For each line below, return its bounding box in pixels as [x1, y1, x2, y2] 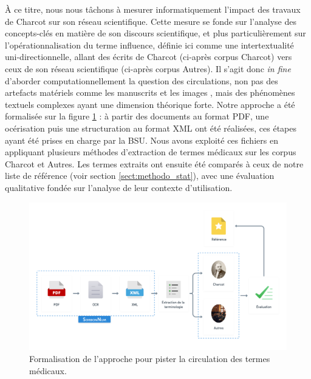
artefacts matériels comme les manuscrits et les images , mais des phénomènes [5, 86, 295, 99]
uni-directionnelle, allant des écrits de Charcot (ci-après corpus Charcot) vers [5, 50, 292, 63]
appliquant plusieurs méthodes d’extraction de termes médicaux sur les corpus [5, 146, 296, 158]
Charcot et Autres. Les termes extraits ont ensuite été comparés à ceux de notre [5, 157, 304, 170]
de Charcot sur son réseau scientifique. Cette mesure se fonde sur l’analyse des [5, 15, 296, 27]
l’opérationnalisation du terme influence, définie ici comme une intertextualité [5, 38, 294, 51]
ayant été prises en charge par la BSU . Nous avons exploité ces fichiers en [5, 133, 278, 146]
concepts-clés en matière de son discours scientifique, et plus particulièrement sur [5, 27, 306, 39]
